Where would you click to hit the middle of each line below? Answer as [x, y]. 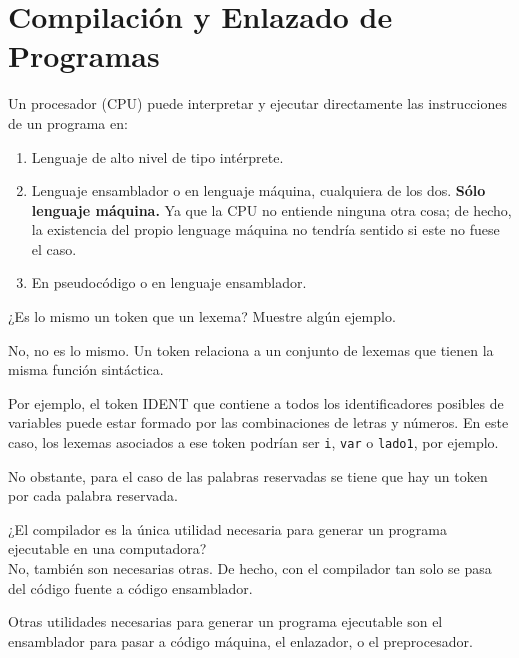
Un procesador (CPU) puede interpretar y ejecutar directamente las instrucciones [257, 103]
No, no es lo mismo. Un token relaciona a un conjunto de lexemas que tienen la [251, 349]
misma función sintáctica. [86, 369]
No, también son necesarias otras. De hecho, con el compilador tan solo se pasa [250, 568]
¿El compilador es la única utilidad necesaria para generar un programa [227, 528]
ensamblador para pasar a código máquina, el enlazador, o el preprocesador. [240, 640]
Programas [84, 55]
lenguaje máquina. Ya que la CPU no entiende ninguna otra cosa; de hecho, [271, 209]
